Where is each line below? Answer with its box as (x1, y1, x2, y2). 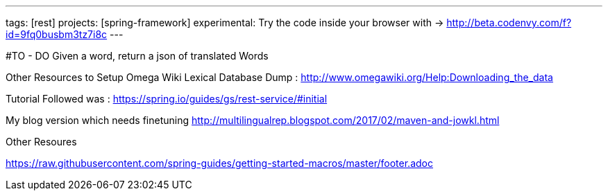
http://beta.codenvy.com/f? (446, 17, 572, 28)
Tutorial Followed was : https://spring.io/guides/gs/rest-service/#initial (6, 93, 328, 105)
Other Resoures (6, 136, 77, 148)
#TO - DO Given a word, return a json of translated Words (6, 50, 269, 62)
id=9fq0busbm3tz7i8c (6, 28, 108, 40)
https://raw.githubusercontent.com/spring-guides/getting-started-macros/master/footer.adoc (6, 157, 433, 169)
